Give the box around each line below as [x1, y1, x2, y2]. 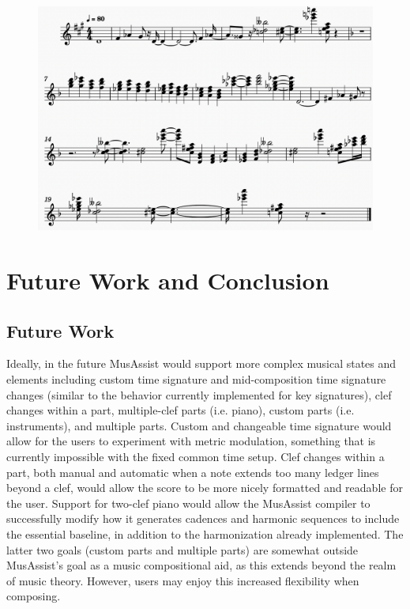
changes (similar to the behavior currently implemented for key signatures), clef [6, 386, 392, 403]
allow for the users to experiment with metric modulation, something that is [6, 433, 376, 449]
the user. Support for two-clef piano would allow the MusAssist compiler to [6, 494, 371, 511]
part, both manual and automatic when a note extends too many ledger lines [6, 463, 379, 480]
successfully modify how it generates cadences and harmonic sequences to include [6, 510, 400, 527]
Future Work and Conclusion [6, 264, 329, 296]
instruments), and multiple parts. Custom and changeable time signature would [6, 417, 392, 433]
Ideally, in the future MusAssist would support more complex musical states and [6, 355, 397, 372]
